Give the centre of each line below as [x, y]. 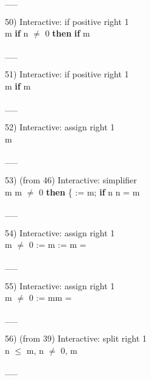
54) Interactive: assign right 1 [60, 232]
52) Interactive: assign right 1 [60, 127]
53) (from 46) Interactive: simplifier [71, 179]
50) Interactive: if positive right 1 [67, 21]
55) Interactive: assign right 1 [60, 285]
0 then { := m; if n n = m [89, 192]
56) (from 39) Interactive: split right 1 [76, 338]
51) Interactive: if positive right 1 [67, 74]
